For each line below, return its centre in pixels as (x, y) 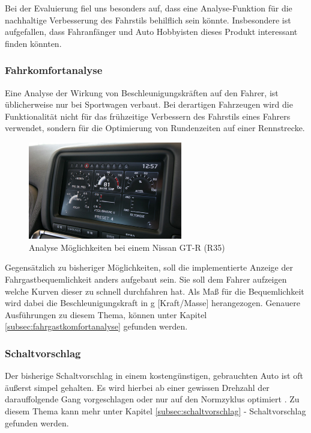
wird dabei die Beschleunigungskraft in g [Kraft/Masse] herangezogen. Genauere (152, 303)
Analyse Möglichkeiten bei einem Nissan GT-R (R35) (127, 247)
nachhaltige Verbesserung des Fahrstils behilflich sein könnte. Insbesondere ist (148, 20)
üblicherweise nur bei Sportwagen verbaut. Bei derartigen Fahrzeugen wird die (149, 104)
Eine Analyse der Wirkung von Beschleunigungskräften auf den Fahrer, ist (142, 92)
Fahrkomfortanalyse (54, 70)
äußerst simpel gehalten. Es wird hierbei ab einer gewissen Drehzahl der (137, 387)
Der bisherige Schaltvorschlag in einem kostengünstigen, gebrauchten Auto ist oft (154, 376)
